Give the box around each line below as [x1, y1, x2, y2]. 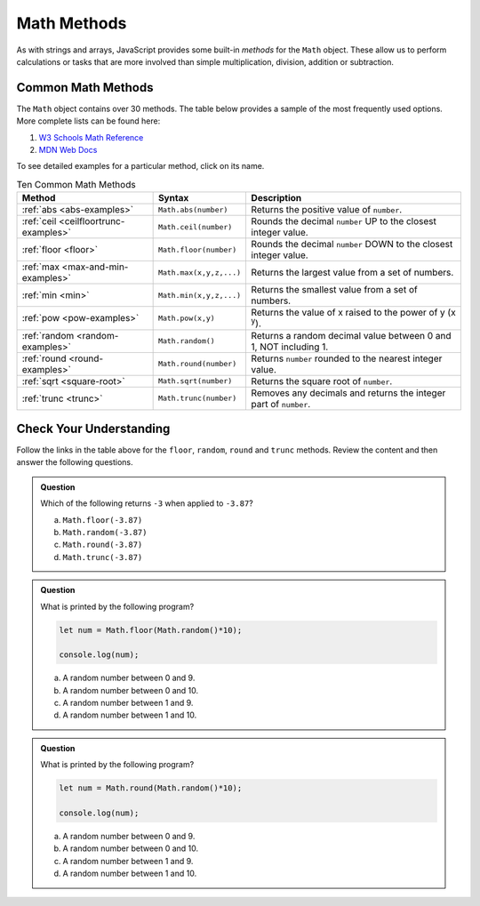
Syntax [157, 192, 189, 204]
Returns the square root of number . [251, 374, 393, 387]
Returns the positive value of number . [251, 204, 403, 216]
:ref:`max [21, 261, 60, 273]
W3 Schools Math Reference [38, 132, 144, 142]
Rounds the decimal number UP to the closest [251, 215, 437, 228]
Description [251, 192, 302, 204]
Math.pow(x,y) [157, 313, 215, 323]
